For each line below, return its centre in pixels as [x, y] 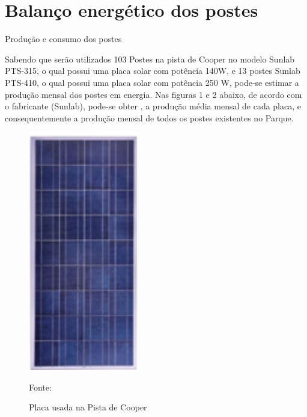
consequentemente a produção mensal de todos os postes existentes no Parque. [149, 117]
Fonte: [40, 387]
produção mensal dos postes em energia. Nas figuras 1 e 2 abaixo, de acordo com [153, 94]
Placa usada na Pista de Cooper [88, 407]
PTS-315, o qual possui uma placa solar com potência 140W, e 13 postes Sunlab [153, 71]
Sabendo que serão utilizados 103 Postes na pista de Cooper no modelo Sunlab [150, 59]
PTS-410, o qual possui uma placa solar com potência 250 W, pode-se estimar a [152, 82]
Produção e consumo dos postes [63, 39]
